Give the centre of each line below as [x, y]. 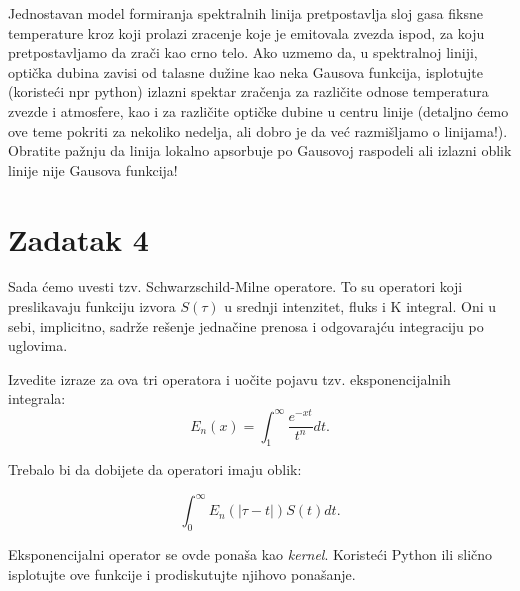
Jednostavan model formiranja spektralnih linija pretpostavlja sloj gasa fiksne [245, 13]
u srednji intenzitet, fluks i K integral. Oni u [360, 306]
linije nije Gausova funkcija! [93, 169]
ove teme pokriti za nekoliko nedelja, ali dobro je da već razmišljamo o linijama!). [258, 130]
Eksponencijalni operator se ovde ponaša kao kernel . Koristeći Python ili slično [250, 554]
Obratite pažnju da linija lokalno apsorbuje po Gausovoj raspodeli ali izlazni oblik [260, 150]
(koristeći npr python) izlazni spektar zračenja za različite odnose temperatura [248, 91]
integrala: [37, 398]
